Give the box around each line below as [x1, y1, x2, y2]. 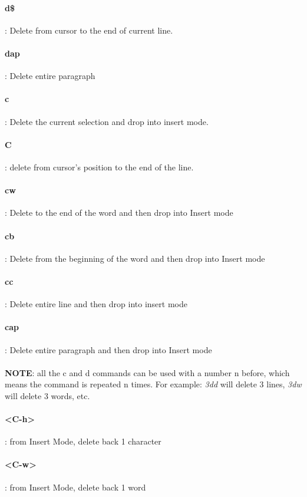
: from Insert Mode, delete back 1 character [5, 435, 161, 447]
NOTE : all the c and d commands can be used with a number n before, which [5, 366, 290, 378]
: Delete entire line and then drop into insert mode [5, 298, 187, 310]
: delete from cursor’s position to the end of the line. [5, 160, 194, 173]
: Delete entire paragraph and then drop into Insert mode [5, 343, 212, 356]
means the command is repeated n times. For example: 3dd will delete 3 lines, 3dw [5, 378, 302, 390]
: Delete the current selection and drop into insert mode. [5, 115, 209, 127]
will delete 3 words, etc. [5, 389, 90, 401]
